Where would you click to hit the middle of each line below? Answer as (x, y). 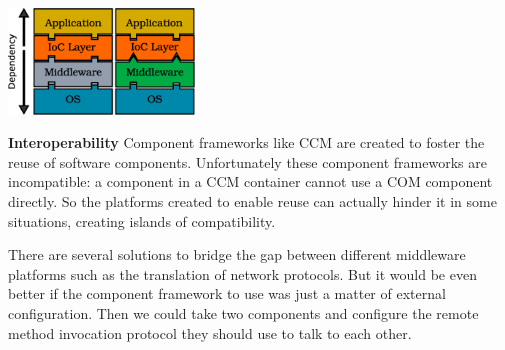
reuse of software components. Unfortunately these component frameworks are (247, 161)
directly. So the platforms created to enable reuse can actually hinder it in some (252, 201)
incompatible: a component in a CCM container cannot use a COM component (250, 181)
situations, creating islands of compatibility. (142, 220)
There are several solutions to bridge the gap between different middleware (237, 254)
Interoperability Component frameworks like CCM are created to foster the (246, 142)
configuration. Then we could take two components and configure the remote (243, 313)
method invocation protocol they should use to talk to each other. (210, 332)
